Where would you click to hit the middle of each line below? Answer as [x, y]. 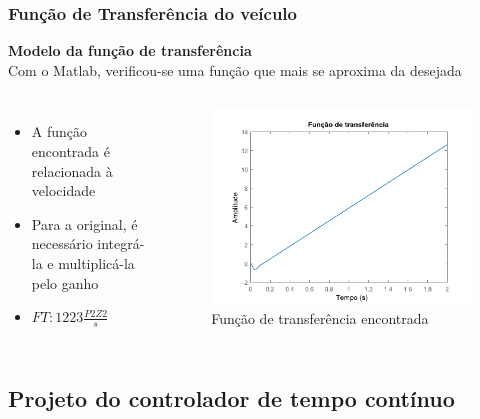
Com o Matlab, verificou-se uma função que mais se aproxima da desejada [235, 69]
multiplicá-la [96, 262]
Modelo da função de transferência [130, 50]
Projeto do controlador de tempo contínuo [231, 398]
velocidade [63, 190]
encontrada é [71, 151]
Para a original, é [84, 223]
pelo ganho [65, 282]
